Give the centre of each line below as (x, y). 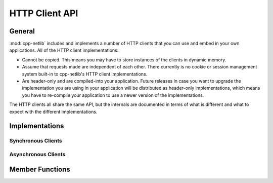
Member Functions (40, 169)
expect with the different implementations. (53, 112)
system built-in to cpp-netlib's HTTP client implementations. (85, 74)
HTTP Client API (44, 13)
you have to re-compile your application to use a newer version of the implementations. (113, 95)
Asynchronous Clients (37, 154)
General (22, 31)
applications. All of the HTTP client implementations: (64, 50)
